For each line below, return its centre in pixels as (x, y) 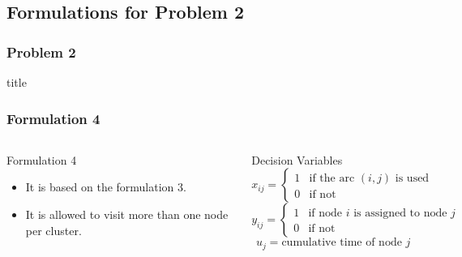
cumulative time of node (342, 243)
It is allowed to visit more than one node (127, 214)
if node (325, 214)
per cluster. (53, 230)
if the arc (332, 179)
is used (412, 179)
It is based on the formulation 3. (106, 187)
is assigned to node (400, 214)
